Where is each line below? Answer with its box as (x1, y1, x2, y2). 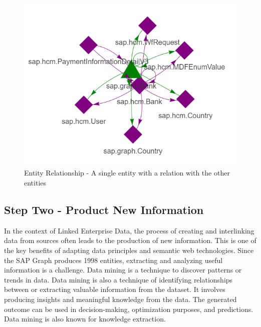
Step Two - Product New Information (4, 202, 204, 217)
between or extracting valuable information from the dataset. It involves (4, 284, 225, 294)
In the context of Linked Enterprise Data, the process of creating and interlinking (4, 225, 254, 235)
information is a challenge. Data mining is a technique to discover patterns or (4, 264, 242, 275)
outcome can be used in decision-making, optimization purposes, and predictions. (4, 303, 253, 314)
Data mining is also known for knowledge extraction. (4, 313, 166, 324)
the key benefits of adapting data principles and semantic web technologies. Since (4, 245, 254, 255)
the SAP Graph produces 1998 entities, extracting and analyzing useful (4, 254, 223, 265)
